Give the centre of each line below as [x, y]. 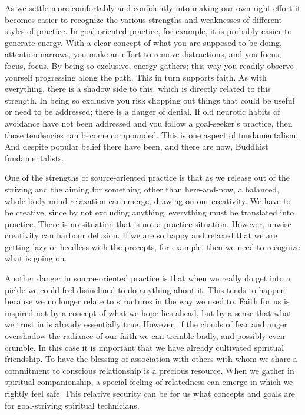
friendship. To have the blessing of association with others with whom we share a [151, 359]
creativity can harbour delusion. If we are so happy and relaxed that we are [141, 235]
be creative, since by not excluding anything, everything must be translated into [150, 212]
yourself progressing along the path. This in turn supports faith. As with [136, 77]
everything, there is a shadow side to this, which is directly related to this [138, 89]
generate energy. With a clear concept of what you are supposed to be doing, [143, 42]
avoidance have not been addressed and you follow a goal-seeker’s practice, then [149, 123]
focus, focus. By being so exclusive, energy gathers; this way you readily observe [149, 65]
